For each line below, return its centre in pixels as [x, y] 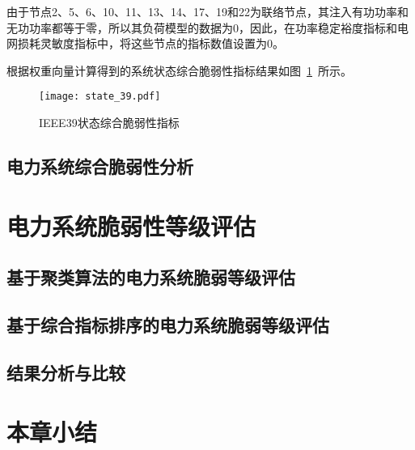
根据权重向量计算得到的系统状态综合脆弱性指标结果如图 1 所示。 [179, 70]
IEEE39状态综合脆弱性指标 [109, 123]
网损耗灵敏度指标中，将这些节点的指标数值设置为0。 [145, 43]
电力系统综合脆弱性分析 [100, 166]
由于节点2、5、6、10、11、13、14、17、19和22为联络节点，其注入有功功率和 [207, 11]
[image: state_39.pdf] [100, 97]
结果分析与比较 [66, 372]
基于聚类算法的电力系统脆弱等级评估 [151, 277]
